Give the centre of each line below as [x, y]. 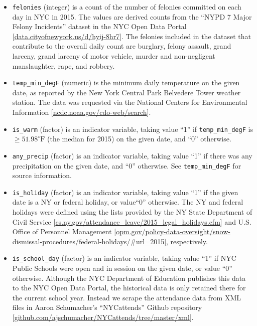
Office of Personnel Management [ [64, 231]
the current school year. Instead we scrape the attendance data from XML [126, 297]
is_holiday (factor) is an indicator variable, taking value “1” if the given [125, 192]
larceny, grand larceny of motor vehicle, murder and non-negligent [114, 56]
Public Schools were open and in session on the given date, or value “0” [122, 268]
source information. [42, 175]
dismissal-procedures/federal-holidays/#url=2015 [88, 241]
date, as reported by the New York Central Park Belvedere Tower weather [126, 92]
